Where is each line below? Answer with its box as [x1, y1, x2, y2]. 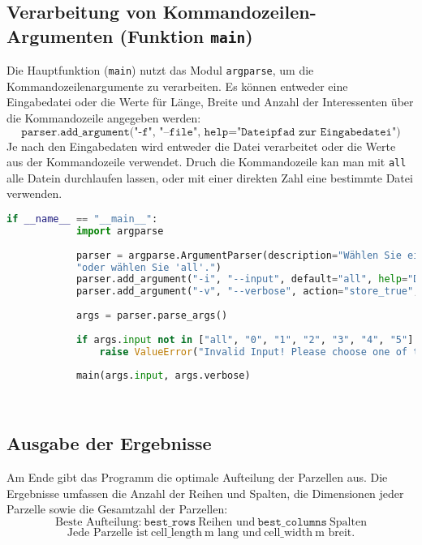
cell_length [150, 526, 202, 539]
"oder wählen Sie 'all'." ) [75, 261, 222, 273]
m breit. [315, 526, 355, 539]
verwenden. [6, 185, 62, 202]
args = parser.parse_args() [75, 310, 228, 322]
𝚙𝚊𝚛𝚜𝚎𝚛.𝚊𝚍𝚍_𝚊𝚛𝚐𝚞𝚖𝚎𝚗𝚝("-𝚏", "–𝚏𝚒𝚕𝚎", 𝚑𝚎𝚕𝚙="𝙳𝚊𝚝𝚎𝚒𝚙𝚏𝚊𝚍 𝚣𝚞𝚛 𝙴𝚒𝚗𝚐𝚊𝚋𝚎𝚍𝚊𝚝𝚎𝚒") [21, 126, 401, 138]
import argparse [75, 225, 164, 237]
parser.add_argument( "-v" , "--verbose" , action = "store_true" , [75, 285, 420, 298]
